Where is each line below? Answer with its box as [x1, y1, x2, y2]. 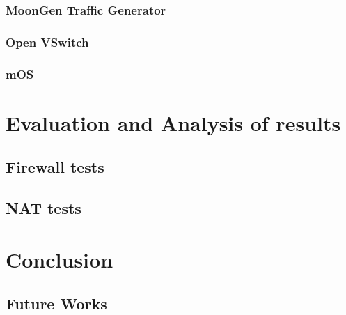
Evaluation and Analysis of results [6, 108, 341, 137]
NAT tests [6, 197, 81, 219]
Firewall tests [6, 156, 104, 178]
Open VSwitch [6, 33, 89, 50]
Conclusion [6, 245, 113, 273]
